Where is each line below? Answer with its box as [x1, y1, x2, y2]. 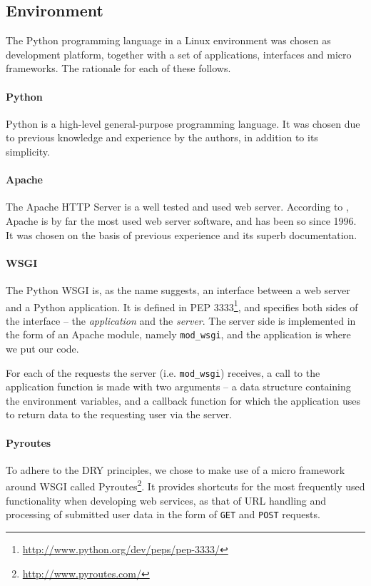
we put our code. [6, 341, 79, 356]
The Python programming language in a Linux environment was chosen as [6, 33, 331, 48]
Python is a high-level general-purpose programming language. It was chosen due [6, 116, 360, 131]
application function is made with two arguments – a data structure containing [6, 379, 351, 394]
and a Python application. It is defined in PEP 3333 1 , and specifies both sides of [6, 297, 358, 314]
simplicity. [6, 143, 50, 158]
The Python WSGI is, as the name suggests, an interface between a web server [6, 282, 350, 297]
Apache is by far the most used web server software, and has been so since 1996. [6, 213, 357, 228]
